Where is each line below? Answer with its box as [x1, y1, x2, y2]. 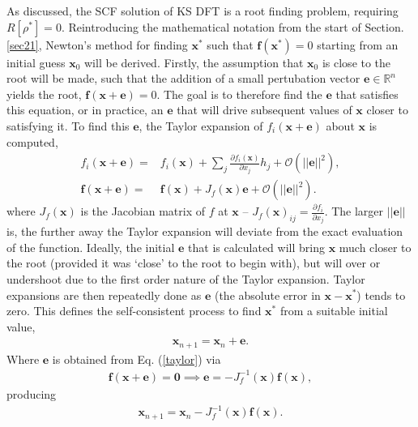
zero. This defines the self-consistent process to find [6, 302, 262, 319]
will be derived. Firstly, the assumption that [84, 53, 304, 70]
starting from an [317, 36, 399, 53]
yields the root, [6, 85, 82, 102]
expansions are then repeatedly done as [6, 286, 202, 303]
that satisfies [335, 85, 399, 102]
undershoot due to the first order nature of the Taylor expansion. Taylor [6, 270, 365, 287]
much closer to [339, 238, 412, 255]
